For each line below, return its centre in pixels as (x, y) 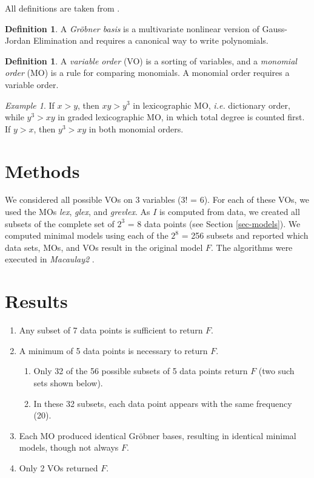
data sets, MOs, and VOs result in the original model (104, 247)
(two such (276, 371)
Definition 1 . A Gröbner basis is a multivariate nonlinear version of (132, 28)
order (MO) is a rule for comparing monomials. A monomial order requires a (147, 73)
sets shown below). (68, 382)
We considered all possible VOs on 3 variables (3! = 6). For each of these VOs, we (157, 200)
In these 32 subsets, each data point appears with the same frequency (163, 403)
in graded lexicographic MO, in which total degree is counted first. (181, 117)
